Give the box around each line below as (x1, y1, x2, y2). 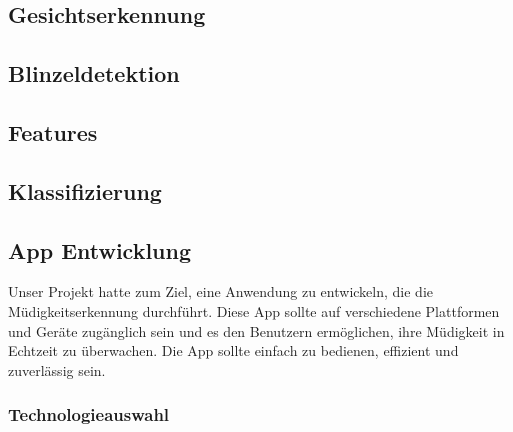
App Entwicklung (8, 234, 192, 265)
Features (8, 116, 98, 147)
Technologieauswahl (8, 402, 170, 427)
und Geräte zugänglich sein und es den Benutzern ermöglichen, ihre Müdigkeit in (8, 320, 505, 341)
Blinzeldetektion (8, 58, 180, 89)
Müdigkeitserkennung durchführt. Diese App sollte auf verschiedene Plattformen (8, 300, 500, 321)
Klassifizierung (8, 175, 162, 206)
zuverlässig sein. (8, 359, 106, 380)
